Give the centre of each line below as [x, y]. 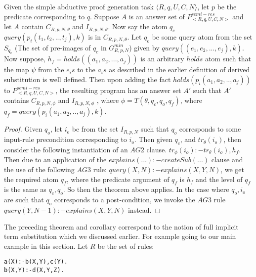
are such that [24, 200]
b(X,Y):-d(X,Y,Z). [34, 270]
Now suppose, [25, 59]
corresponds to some [210, 129]
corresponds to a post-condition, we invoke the [125, 200]
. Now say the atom [138, 26]
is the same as [25, 189]
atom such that [228, 59]
